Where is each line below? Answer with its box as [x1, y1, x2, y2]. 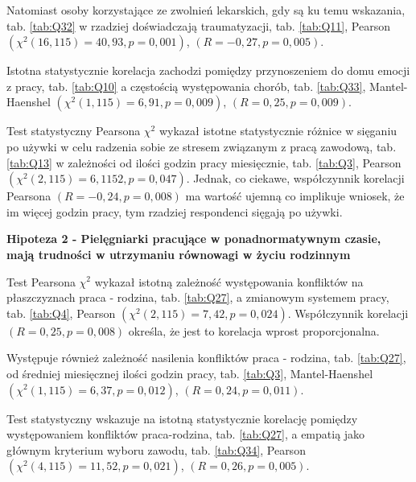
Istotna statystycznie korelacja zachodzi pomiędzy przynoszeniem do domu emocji [6, 62, 410, 79]
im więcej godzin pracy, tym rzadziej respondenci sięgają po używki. [6, 203, 343, 220]
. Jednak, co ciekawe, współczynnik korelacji [186, 170, 405, 187]
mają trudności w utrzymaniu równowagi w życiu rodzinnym [6, 245, 351, 262]
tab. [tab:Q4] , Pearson [6, 304, 116, 321]
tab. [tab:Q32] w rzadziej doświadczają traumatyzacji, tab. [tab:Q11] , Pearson [6, 17, 390, 34]
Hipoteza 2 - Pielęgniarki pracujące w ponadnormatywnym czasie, [6, 230, 381, 247]
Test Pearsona [6, 273, 76, 290]
